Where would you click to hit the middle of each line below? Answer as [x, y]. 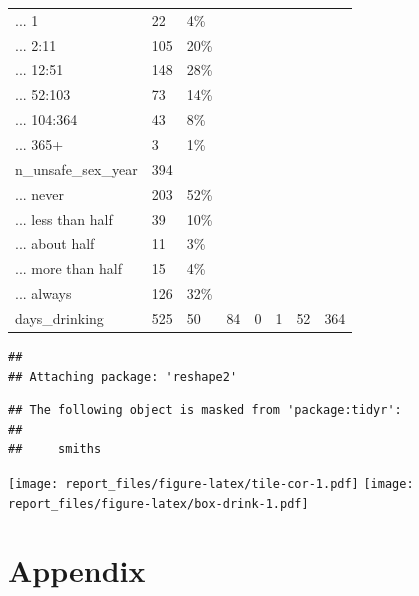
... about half [55, 243]
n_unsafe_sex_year [76, 168]
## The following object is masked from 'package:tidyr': [205, 410]
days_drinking [59, 317]
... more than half [69, 268]
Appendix [77, 570]
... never [40, 193]
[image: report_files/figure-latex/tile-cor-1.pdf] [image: [211, 483]
